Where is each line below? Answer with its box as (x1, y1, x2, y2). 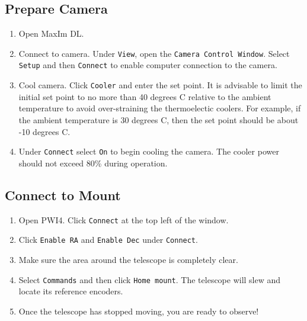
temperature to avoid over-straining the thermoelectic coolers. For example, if (18, 102, 301, 114)
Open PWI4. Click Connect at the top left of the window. (18, 213, 229, 226)
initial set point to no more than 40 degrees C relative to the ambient (18, 90, 271, 102)
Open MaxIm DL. (18, 27, 84, 40)
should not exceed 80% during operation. (18, 156, 168, 169)
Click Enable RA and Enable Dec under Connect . (18, 233, 198, 246)
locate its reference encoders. (18, 285, 123, 297)
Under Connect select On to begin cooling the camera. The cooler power (18, 145, 279, 158)
